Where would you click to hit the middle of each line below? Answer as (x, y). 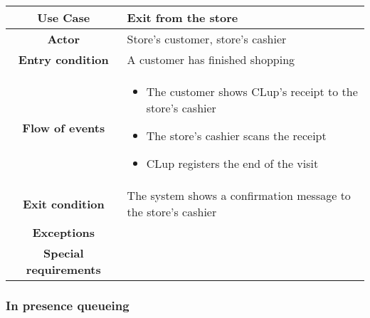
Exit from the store (183, 17)
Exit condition (63, 203)
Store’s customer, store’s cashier (207, 39)
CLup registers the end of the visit (232, 163)
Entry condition (63, 59)
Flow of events (64, 127)
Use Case (64, 17)
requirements (63, 269)
